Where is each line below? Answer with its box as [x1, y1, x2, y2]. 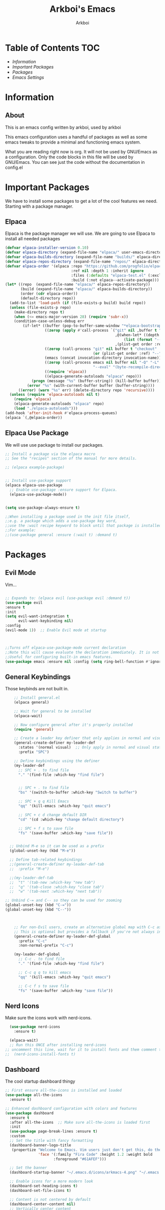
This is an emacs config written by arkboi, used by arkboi [5, 124, 121, 130]
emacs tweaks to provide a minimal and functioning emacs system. [5, 139, 141, 145]
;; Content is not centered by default [9, 1197, 91, 1202]
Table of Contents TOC [5, 42, 100, 53]
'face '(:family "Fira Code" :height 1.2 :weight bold [38, 1152, 153, 1157]
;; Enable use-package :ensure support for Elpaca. [9, 487, 118, 492]
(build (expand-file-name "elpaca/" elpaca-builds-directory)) [20, 287, 153, 292]
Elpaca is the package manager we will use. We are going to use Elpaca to [5, 230, 156, 236]
